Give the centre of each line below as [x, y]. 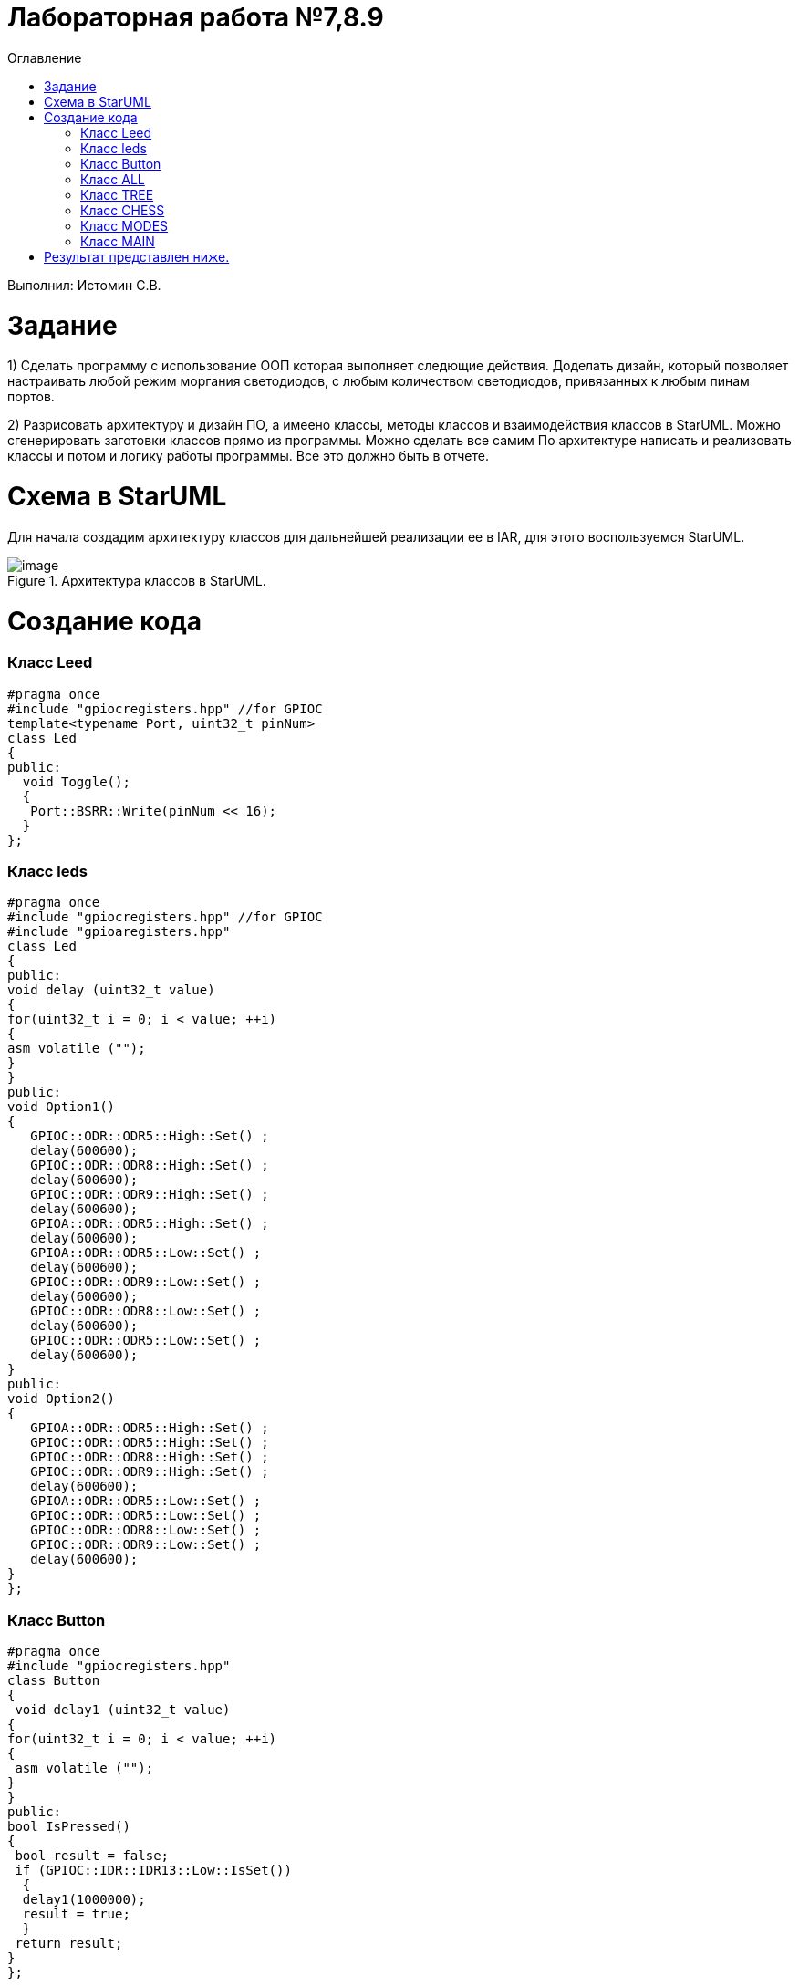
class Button [54, 1681]
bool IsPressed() [69, 1827]
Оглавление [45, 57]
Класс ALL [113, 179]
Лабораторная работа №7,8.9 [196, 17]
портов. [31, 397]
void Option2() [62, 1399]
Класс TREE [117, 194]
